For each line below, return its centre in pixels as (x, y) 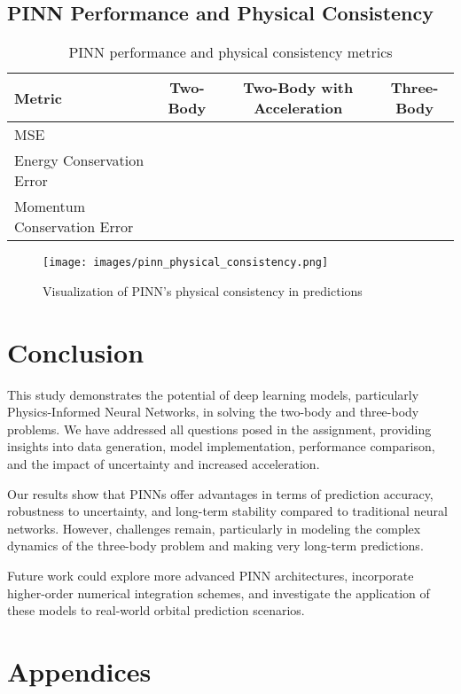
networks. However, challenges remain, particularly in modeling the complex (214, 528)
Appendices (79, 671)
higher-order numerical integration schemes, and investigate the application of (219, 593)
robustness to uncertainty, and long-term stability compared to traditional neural (227, 511)
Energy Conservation (79, 160)
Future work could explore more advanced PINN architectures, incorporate (211, 575)
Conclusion (76, 351)
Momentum (50, 207)
